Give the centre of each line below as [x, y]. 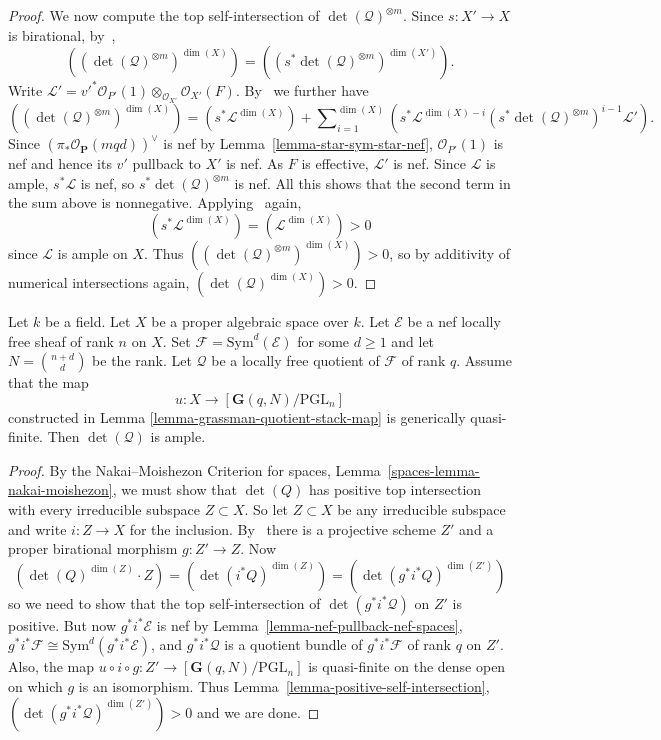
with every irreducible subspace [104, 509]
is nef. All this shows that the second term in [372, 182]
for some [323, 340]
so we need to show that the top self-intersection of [164, 602]
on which [35, 686]
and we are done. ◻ [258, 711]
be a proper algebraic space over [250, 320]
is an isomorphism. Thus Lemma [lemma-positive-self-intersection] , [284, 686]
